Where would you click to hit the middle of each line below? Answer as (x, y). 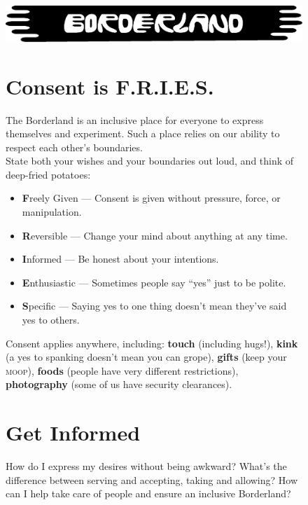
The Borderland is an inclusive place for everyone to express (135, 119)
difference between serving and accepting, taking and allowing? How (152, 479)
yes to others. (51, 320)
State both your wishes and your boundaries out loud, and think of (150, 161)
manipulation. (52, 212)
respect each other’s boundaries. (74, 147)
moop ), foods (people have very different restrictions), (122, 370)
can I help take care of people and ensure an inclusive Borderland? (148, 493)
